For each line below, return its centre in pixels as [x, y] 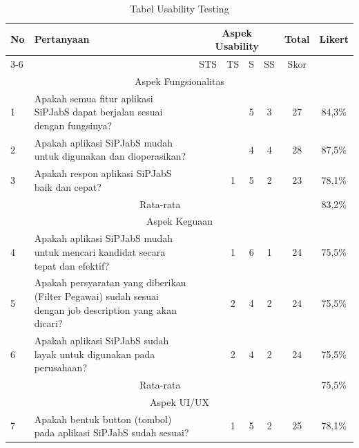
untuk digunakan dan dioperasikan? [110, 156]
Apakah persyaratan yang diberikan [110, 282]
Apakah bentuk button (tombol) [103, 419]
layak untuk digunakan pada [95, 354]
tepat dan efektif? [72, 265]
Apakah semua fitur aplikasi [94, 98]
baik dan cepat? [68, 186]
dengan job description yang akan [105, 309]
